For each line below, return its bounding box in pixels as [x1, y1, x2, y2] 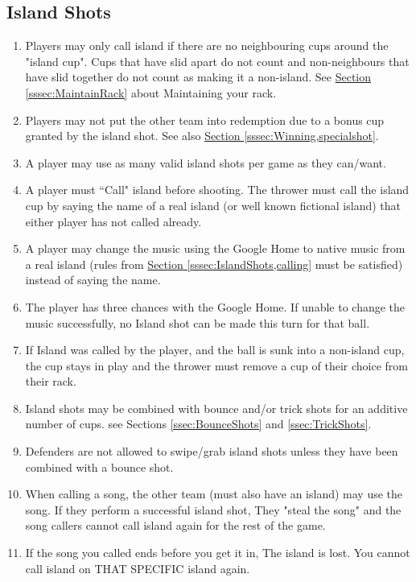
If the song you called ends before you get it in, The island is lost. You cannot [25, 544, 410, 561]
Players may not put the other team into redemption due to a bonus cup [25, 111, 385, 128]
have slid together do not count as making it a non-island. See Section [25, 68, 372, 85]
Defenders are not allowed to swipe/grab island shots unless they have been [25, 443, 398, 460]
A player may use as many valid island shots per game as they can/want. [25, 154, 386, 171]
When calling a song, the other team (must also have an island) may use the [25, 485, 403, 502]
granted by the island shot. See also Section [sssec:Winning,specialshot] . [25, 127, 379, 144]
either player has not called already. [25, 213, 202, 229]
